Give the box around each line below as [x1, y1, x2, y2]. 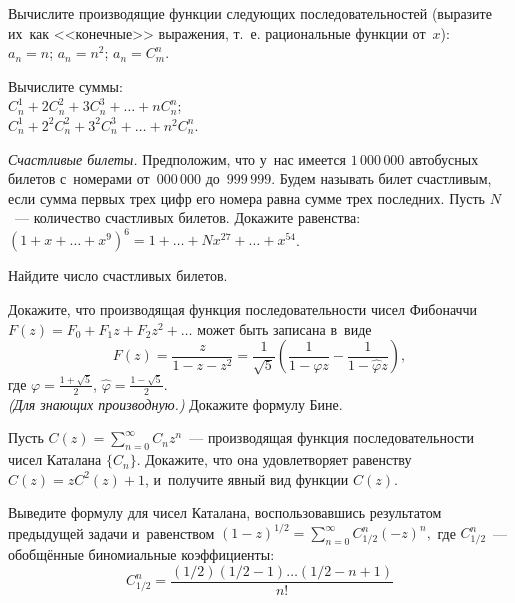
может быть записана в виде [197, 318, 372, 339]
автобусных [409, 148, 479, 169]
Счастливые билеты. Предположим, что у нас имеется [8, 148, 347, 169]
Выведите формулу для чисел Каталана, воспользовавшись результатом [8, 502, 442, 523]
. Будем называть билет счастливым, [271, 168, 492, 189]
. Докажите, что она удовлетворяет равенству [136, 449, 412, 470]
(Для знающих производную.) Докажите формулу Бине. [8, 393, 343, 414]
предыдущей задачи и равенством [8, 522, 215, 543]
